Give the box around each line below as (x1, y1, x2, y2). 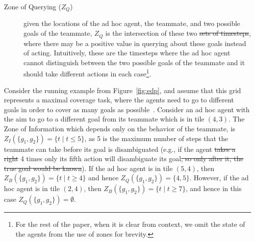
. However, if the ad (189, 172, 249, 183)
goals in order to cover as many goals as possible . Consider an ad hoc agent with (4, 104, 250, 114)
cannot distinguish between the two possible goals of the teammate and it (24, 57, 245, 67)
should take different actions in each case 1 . (24, 67, 152, 78)
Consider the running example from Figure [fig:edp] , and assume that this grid (4, 85, 241, 95)
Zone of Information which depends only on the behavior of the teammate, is (4, 123, 235, 133)
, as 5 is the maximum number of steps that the (84, 133, 228, 143)
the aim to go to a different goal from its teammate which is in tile (4, 114, 204, 124)
